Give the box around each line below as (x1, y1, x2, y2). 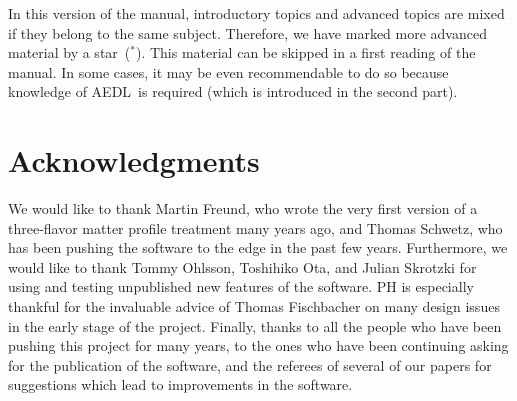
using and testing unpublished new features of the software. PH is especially (8, 276, 474, 297)
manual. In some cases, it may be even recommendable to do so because (8, 61, 449, 82)
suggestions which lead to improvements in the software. (8, 374, 353, 395)
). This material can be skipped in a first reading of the (135, 42, 476, 63)
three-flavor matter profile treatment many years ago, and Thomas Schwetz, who (8, 217, 503, 238)
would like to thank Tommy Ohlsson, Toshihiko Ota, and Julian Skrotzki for (8, 256, 477, 277)
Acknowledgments (8, 140, 260, 181)
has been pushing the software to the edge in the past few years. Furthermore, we (8, 237, 508, 258)
